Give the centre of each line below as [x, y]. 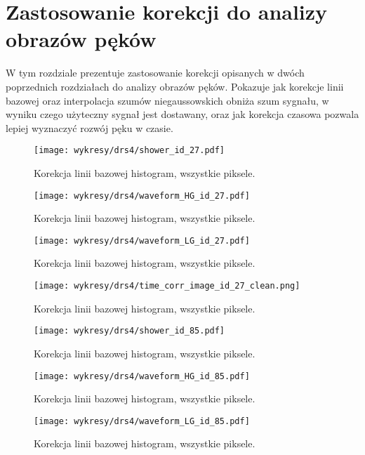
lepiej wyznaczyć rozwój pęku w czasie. [89, 127]
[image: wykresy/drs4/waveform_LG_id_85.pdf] [142, 421]
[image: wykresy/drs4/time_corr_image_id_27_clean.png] [167, 286]
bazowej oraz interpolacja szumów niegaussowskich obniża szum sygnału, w [167, 100]
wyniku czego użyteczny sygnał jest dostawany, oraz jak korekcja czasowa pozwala [182, 114]
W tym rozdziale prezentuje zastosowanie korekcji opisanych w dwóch [155, 73]
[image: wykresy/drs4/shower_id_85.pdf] [130, 331]
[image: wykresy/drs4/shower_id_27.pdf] [130, 151]
